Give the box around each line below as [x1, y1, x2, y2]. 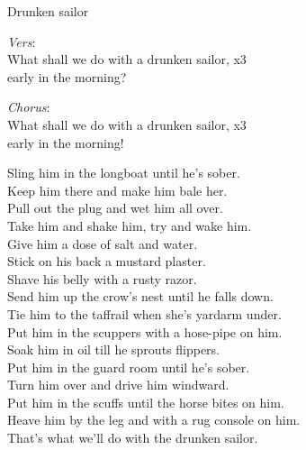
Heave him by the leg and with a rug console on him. [7, 410, 301, 429]
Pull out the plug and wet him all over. [7, 198, 223, 217]
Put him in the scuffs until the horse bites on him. [7, 392, 284, 411]
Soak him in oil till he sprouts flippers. [7, 340, 220, 359]
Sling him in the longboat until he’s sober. [7, 163, 240, 182]
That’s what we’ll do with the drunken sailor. [7, 428, 258, 447]
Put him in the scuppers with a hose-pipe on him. [7, 322, 283, 341]
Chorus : [7, 97, 50, 116]
